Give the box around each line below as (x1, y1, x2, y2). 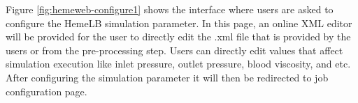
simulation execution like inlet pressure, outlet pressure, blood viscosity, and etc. (6, 56, 351, 71)
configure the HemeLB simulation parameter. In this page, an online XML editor (6, 15, 352, 30)
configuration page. (6, 84, 87, 98)
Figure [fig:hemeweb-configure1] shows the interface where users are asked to (6, 2, 334, 16)
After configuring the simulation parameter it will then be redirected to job (6, 70, 329, 84)
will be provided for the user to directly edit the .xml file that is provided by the (6, 29, 351, 44)
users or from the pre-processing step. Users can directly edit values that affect (6, 42, 343, 57)
